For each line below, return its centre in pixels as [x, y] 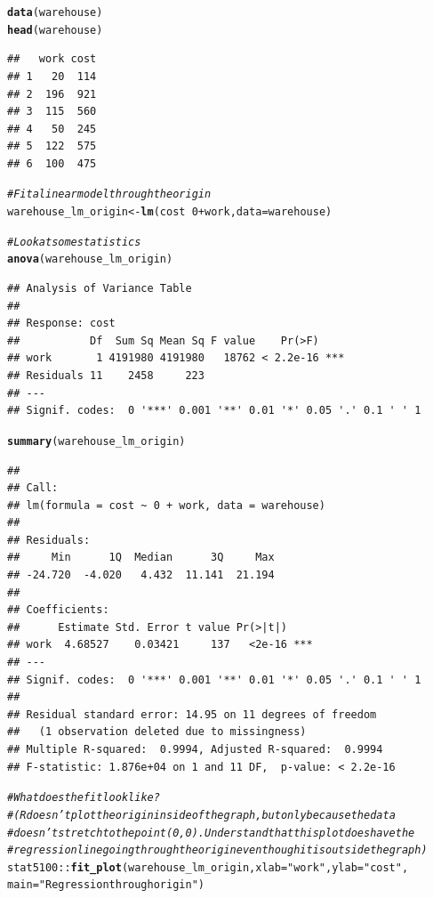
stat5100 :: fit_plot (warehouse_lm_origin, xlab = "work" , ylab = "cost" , [208, 867]
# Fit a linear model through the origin [109, 194]
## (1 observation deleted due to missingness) [157, 732]
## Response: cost [61, 324]
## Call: [33, 488]
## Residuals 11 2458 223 [106, 376]
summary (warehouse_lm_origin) [96, 441]
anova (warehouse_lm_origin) [90, 259]
